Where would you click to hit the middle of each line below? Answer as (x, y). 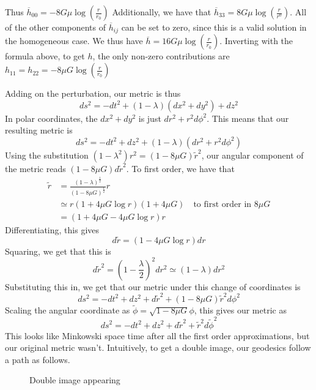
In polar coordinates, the (51, 118)
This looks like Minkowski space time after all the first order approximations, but (157, 335)
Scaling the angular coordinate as (68, 310)
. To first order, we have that (180, 168)
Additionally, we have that (162, 12)
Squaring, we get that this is (58, 251)
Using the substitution (47, 155)
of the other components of (56, 27)
